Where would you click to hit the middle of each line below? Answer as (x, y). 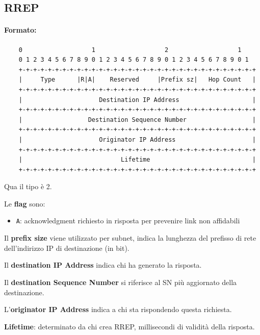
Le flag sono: (25, 203)
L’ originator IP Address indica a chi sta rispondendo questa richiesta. (118, 309)
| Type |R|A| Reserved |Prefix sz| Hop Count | (137, 80)
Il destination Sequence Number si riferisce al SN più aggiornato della (121, 282)
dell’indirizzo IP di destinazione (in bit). (67, 248)
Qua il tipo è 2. (28, 186)
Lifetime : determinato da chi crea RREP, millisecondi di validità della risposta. (129, 326)
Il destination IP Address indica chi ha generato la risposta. (103, 265)
